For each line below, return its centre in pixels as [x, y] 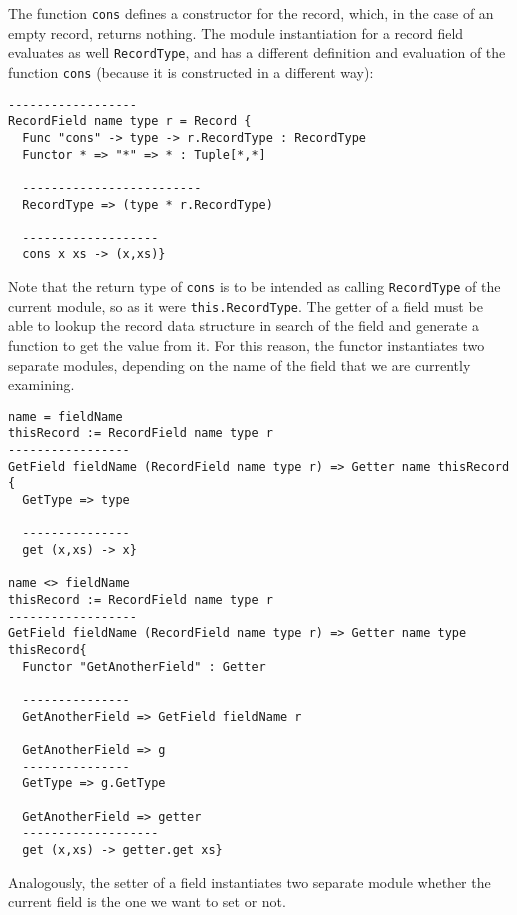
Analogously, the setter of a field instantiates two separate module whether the [249, 881]
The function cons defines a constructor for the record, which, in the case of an [251, 13]
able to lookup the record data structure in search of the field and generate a [243, 325]
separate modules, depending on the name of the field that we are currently [239, 364]
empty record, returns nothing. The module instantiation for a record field [236, 32]
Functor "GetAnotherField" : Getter [144, 666]
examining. [41, 384]
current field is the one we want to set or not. [147, 901]
